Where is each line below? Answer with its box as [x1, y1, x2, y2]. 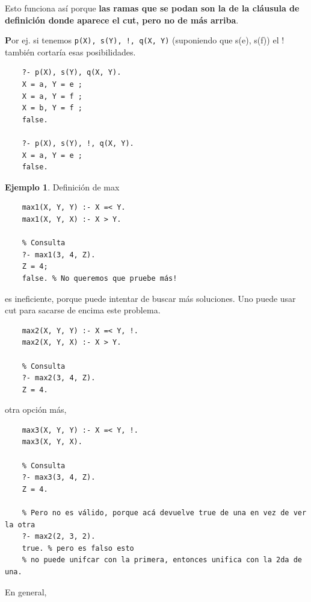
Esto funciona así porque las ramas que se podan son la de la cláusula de [5, 2, 300, 14]
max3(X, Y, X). [22, 437, 82, 447]
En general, [5, 585, 47, 598]
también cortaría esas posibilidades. [5, 45, 136, 58]
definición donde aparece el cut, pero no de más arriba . [5, 13, 239, 26]
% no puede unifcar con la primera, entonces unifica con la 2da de [22, 556, 302, 565]
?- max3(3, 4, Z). [22, 473, 96, 482]
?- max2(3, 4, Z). [22, 374, 96, 383]
